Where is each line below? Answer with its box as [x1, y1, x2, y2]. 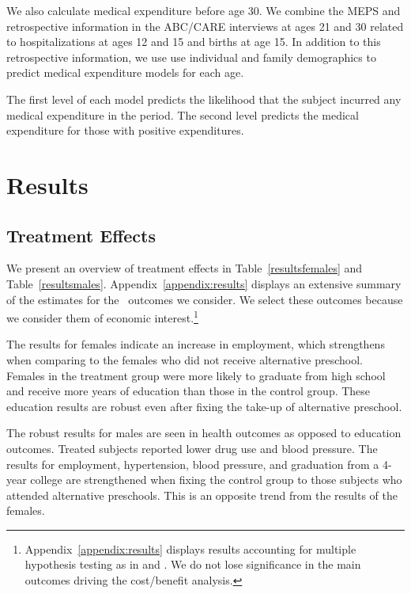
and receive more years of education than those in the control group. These [6, 383, 371, 399]
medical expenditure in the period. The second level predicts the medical [6, 106, 359, 123]
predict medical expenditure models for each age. [6, 64, 244, 81]
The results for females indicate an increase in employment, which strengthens [6, 336, 385, 352]
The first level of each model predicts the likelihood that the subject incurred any [6, 90, 402, 107]
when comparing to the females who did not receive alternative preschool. [6, 351, 364, 367]
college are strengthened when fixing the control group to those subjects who [30, 471, 402, 488]
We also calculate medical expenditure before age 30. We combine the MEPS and [6, 2, 401, 18]
